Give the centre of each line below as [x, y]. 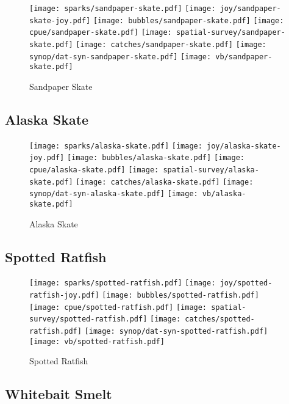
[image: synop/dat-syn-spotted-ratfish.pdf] [176, 332]
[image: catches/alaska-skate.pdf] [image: [165, 182]
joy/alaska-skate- [244, 146]
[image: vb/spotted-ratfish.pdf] [97, 341]
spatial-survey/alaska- [211, 170]
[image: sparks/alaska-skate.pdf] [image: [116, 146]
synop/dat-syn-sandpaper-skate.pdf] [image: [120, 57]
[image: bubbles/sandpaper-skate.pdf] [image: [188, 20]
